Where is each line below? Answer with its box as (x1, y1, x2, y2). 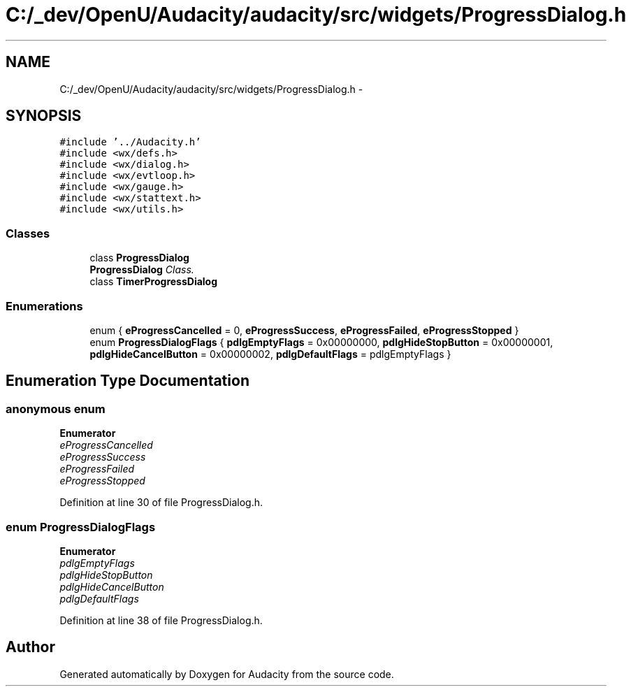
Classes (6, 226, 50, 240)
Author (6, 638, 55, 656)
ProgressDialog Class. (89, 264, 194, 276)
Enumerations (6, 298, 83, 313)
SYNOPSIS (6, 107, 82, 125)
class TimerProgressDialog (89, 275, 218, 288)
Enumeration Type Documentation (6, 372, 249, 390)
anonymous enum (6, 401, 106, 416)
